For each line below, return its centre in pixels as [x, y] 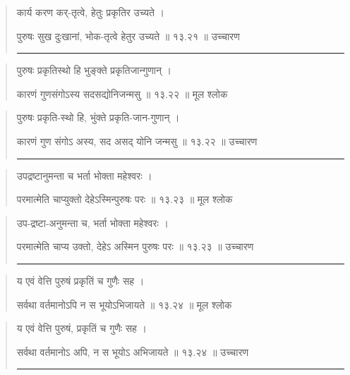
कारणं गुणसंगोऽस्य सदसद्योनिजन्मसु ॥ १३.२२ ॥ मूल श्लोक [122, 93]
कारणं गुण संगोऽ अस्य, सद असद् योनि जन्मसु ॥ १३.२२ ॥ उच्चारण [137, 141]
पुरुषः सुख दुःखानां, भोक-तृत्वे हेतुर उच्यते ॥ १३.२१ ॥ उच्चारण [128, 36]
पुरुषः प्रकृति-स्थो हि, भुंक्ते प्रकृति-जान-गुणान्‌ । [98, 117]
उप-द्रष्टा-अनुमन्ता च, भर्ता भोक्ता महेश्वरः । [92, 222]
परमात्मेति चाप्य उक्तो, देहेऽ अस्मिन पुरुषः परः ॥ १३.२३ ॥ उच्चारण [135, 246]
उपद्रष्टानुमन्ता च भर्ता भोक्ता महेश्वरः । [84, 175]
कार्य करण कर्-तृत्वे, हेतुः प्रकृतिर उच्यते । [90, 12]
